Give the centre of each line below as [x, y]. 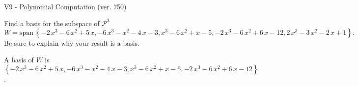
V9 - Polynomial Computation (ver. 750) [65, 6]
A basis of [19, 59]
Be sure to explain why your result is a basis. [72, 43]
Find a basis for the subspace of [52, 23]
